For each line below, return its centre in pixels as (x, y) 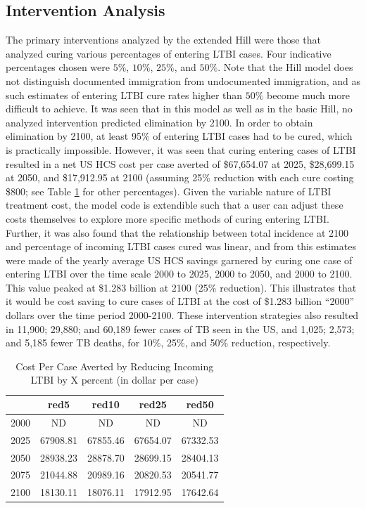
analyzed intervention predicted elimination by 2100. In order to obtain (159, 122)
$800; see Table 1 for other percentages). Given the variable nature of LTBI (169, 191)
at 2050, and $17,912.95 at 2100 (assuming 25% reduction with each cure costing (180, 177)
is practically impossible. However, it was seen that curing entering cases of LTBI (181, 149)
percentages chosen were (58, 67)
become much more (308, 95)
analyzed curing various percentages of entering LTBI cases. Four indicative (169, 53)
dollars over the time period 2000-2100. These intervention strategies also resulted (182, 315)
